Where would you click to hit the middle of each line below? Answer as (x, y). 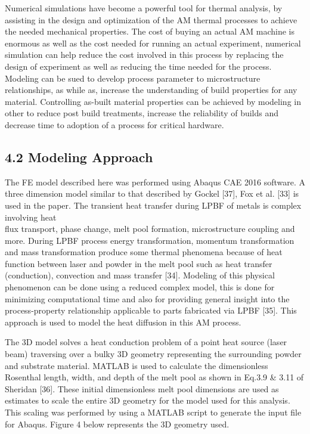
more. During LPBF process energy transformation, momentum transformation (150, 240)
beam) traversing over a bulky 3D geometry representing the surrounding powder (153, 354)
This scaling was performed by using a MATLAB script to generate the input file (153, 412)
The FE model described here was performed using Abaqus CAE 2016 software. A (155, 182)
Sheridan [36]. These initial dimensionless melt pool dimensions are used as (142, 388)
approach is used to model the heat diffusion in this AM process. (123, 322)
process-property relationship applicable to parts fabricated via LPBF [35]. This (151, 310)
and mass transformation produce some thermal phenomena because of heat (144, 252)
